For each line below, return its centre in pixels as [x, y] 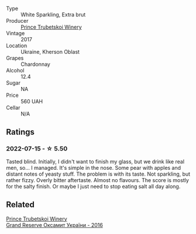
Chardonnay [36, 64]
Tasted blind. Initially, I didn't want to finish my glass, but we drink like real [95, 161]
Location [17, 46]
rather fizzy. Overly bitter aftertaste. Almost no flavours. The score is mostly [97, 180]
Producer [17, 21]
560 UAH [32, 101]
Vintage [16, 33]
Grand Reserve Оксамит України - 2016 [55, 225]
